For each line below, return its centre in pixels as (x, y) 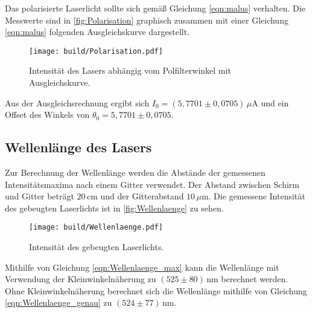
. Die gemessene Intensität (257, 196)
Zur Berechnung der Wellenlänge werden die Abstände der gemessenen (135, 173)
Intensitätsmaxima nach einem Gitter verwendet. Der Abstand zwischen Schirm (152, 184)
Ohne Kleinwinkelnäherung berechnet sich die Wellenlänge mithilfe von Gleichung (156, 290)
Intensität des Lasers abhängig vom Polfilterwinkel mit (130, 70)
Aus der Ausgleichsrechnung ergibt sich (77, 102)
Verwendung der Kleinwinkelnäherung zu (81, 279)
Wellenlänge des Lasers (78, 147)
